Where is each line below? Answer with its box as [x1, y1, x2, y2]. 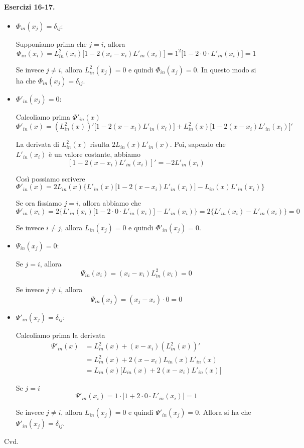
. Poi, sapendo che [170, 139, 226, 149]
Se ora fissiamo [16, 198, 62, 208]
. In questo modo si [197, 64, 256, 74]
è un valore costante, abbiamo [49, 149, 140, 159]
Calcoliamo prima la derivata [16, 329, 105, 340]
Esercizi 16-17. [4, 1, 55, 12]
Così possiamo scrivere [16, 173, 85, 184]
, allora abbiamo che [78, 198, 141, 208]
